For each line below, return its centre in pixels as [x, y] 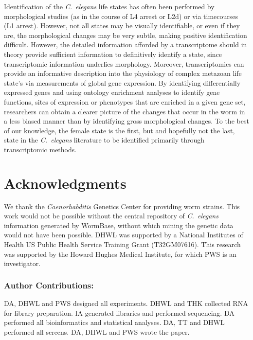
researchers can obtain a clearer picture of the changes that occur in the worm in [125, 111]
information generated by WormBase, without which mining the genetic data [119, 225]
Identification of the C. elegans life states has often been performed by [109, 6]
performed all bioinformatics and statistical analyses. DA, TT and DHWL [114, 322]
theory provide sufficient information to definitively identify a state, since [113, 54]
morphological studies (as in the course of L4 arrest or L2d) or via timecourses [121, 16]
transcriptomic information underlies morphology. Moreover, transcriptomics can [124, 63]
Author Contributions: [49, 285]
